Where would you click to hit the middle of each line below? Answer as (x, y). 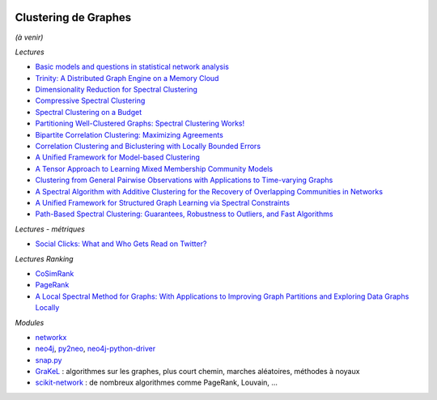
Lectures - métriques (50, 229)
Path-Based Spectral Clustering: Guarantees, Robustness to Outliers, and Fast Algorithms (184, 214)
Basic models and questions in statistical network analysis (132, 67)
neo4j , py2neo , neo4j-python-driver (95, 349)
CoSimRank (55, 273)
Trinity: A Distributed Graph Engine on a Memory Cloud (127, 78)
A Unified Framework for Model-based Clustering (117, 157)
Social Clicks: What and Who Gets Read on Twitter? (121, 244)
